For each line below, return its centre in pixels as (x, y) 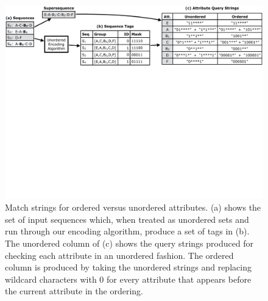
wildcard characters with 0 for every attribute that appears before (128, 279)
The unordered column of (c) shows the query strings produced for (129, 243)
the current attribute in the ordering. (74, 291)
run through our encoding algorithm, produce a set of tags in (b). (127, 231)
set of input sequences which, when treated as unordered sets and (127, 219)
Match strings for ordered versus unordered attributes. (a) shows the (133, 207)
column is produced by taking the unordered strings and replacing (128, 267)
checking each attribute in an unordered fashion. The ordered (119, 255)
